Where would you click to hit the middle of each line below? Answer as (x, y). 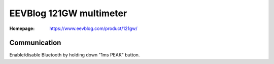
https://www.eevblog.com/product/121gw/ (94, 28)
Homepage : (22, 28)
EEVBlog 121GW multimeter (68, 13)
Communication (35, 43)
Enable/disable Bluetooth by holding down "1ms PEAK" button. (75, 55)
